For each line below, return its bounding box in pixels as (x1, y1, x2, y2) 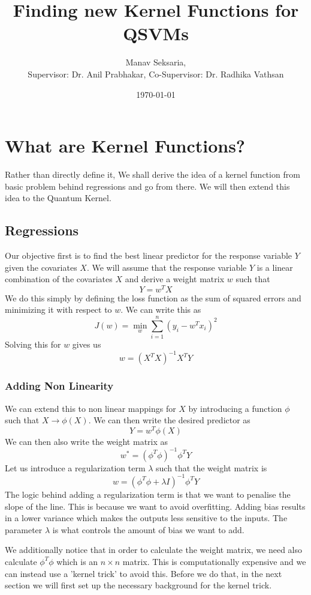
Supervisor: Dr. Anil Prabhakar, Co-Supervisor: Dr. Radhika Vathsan (28, 67, 284, 80)
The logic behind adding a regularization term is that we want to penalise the (5, 488, 291, 500)
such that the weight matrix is (156, 461, 267, 474)
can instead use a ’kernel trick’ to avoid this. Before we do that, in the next (5, 567, 282, 579)
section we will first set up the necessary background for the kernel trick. (5, 579, 272, 591)
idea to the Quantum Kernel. (5, 192, 111, 204)
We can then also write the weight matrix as (5, 435, 168, 447)
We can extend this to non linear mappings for (5, 402, 176, 414)
